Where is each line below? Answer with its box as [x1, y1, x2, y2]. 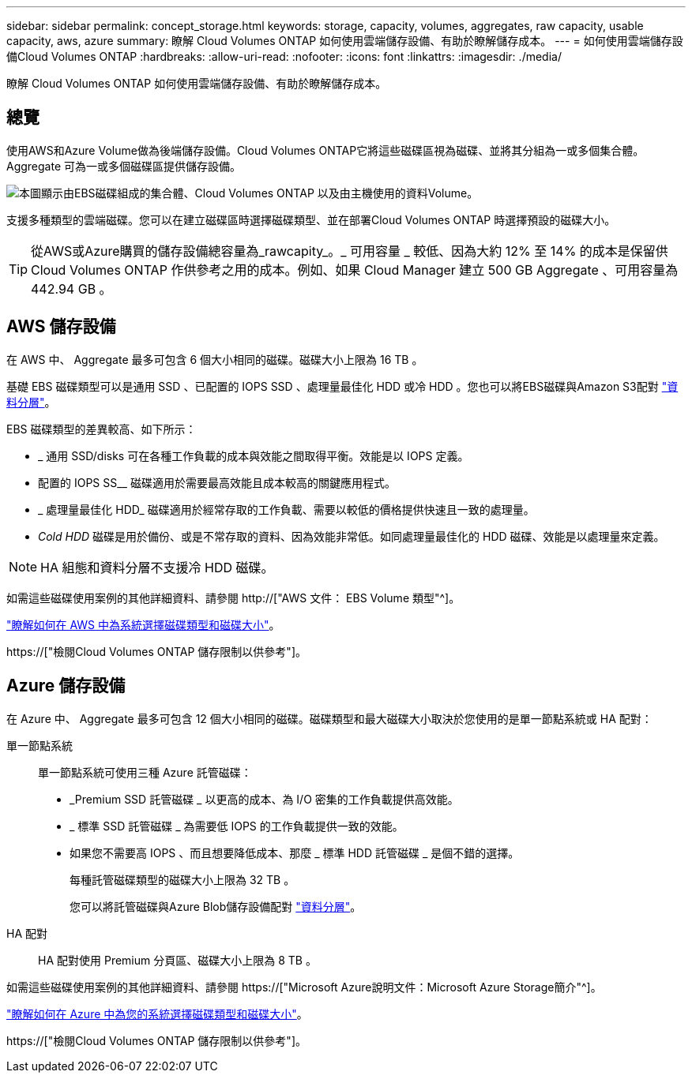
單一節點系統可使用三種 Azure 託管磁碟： [38, 765, 252, 779]
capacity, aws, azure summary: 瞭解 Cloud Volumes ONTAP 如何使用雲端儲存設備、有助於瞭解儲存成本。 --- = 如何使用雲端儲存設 [6, 34, 683, 47]
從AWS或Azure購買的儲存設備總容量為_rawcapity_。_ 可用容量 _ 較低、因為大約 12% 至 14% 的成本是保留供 [31, 242, 668, 259]
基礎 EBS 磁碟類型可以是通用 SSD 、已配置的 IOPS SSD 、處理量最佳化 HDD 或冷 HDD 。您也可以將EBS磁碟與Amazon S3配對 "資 [6, 379, 679, 393]
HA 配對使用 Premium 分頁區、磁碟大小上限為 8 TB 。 [38, 953, 317, 967]
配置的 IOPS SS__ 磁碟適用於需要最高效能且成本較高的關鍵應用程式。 [38, 475, 396, 489]
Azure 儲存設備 [6, 676, 126, 696]
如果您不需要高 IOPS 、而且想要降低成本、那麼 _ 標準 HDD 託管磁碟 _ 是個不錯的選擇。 [70, 845, 520, 860]
